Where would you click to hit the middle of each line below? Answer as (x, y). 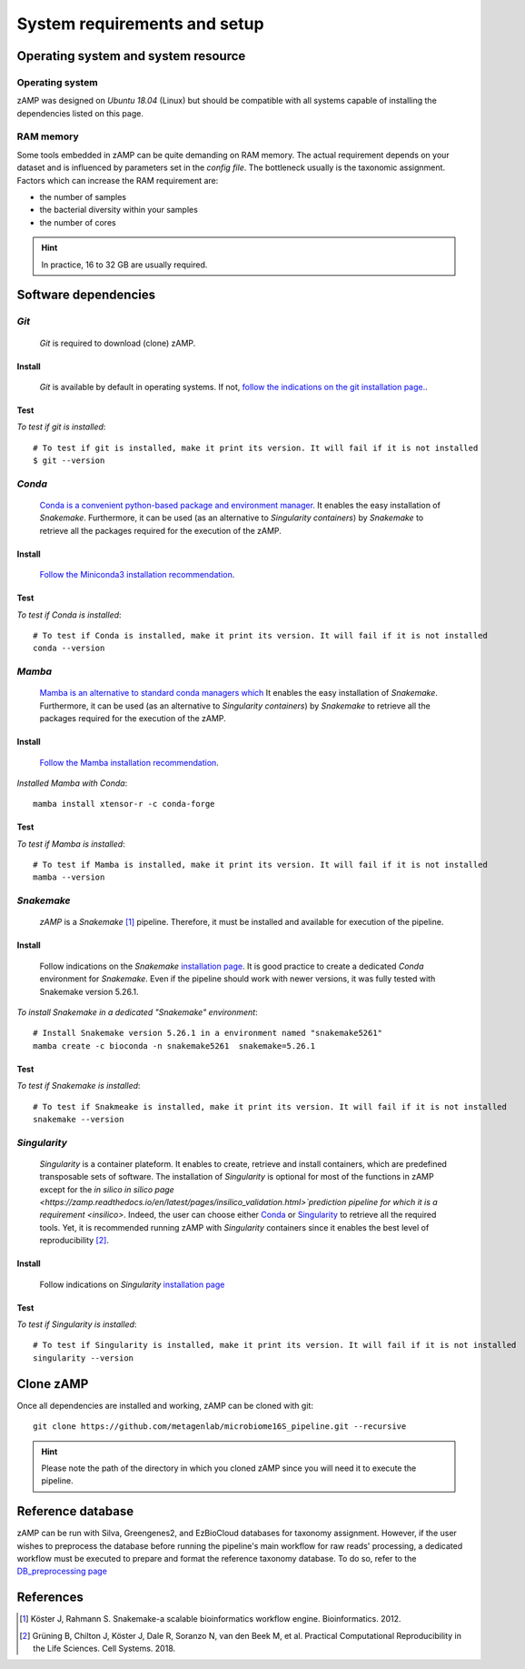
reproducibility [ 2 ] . (74, 1241)
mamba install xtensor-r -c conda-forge (124, 804)
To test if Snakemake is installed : (79, 1086)
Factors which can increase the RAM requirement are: (118, 180)
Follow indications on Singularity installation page (132, 1284)
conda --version (69, 648)
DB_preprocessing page (62, 1571)
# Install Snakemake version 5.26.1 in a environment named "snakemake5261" (208, 1033)
